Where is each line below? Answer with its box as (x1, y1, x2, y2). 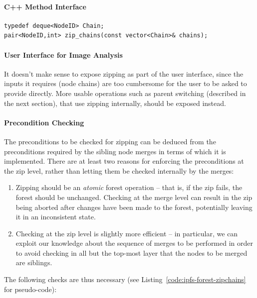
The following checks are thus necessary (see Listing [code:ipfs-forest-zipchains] (4, 274, 246, 285)
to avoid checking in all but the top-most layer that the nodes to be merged (15, 247, 248, 258)
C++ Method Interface (4, 1, 86, 11)
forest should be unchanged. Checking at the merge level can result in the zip (15, 192, 253, 202)
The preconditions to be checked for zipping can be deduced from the (4, 136, 216, 146)
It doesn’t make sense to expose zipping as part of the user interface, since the (4, 68, 244, 79)
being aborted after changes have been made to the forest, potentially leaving (15, 201, 253, 212)
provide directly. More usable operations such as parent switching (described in (4, 88, 246, 98)
